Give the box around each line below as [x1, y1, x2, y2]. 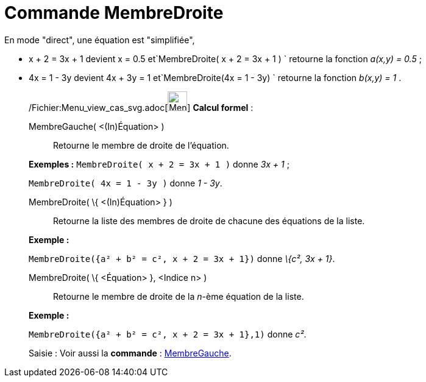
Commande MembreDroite [4, 2, 224, 23]
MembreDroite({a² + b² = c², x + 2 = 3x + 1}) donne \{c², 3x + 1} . [29, 253, 335, 264]
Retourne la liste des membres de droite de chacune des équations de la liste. [53, 215, 365, 226]
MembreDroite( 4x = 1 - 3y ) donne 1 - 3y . [29, 177, 222, 188]
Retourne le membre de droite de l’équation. [53, 140, 229, 150]
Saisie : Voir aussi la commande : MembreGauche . [29, 347, 232, 358]
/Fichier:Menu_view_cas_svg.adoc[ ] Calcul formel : [29, 102, 254, 113]
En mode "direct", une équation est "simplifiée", [4, 34, 195, 45]
